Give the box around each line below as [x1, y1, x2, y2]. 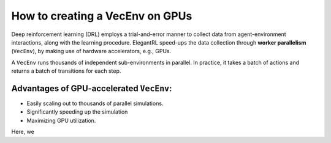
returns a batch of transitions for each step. [11, 67, 121, 75]
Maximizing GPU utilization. [26, 117, 96, 124]
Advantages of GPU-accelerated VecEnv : [11, 83, 172, 94]
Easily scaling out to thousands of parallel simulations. [26, 100, 164, 107]
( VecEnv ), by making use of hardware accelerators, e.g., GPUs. [11, 48, 172, 55]
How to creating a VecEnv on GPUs [11, 9, 192, 23]
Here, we [11, 128, 35, 136]
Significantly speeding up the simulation [26, 108, 128, 116]
